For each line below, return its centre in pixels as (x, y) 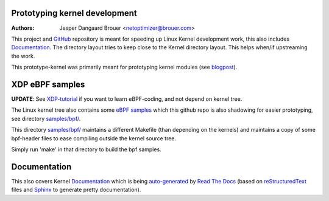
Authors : (23, 28)
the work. (23, 56)
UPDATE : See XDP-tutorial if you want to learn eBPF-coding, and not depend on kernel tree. (127, 99)
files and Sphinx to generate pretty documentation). (76, 190)
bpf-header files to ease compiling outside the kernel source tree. (94, 138)
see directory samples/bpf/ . (46, 118)
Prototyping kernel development (74, 13)
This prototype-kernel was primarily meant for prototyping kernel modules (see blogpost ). (124, 67)
